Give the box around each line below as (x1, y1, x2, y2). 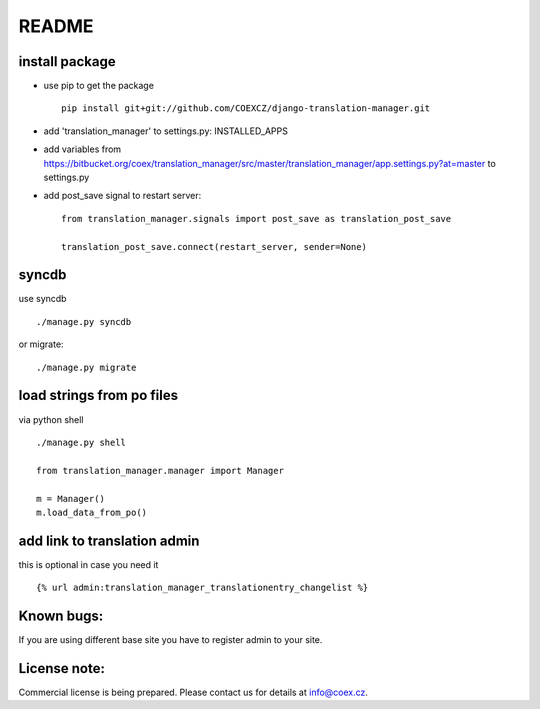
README (18, 15, 94, 37)
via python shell (18, 413, 84, 425)
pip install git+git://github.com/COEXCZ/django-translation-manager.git (61, 103, 431, 114)
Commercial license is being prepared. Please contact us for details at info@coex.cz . (18, 686, 369, 699)
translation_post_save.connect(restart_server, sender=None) (61, 241, 367, 252)
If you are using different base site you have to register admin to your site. (18, 634, 323, 646)
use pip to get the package (43, 80, 155, 92)
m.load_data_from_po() (36, 506, 148, 518)
